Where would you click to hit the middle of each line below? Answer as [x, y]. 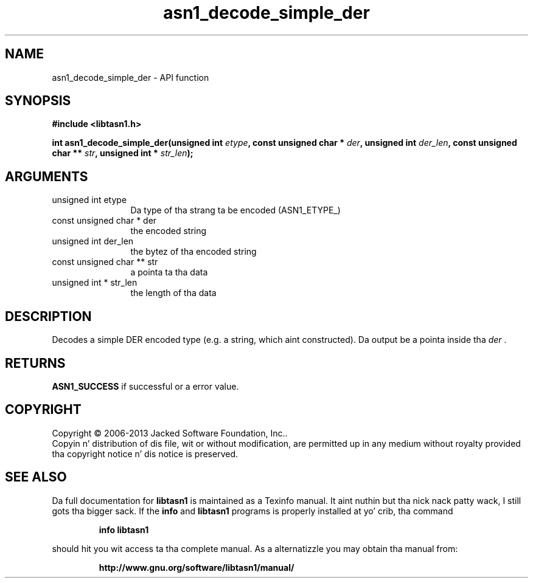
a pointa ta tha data [169, 272]
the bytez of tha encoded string [193, 252]
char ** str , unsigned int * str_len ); [123, 153]
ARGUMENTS [47, 176]
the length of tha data [173, 293]
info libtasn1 [124, 530]
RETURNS [35, 363]
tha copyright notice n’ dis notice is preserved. [145, 454]
